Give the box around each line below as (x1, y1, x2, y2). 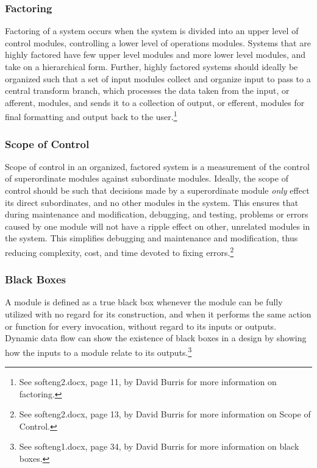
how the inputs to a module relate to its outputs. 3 (5, 344, 192, 358)
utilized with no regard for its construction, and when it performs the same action (5, 308, 312, 321)
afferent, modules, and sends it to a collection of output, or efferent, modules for (5, 96, 305, 108)
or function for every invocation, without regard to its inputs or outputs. (5, 319, 277, 332)
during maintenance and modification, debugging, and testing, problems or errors (5, 208, 308, 221)
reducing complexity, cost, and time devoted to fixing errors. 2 (5, 244, 234, 258)
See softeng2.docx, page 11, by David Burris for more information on (19, 375, 277, 388)
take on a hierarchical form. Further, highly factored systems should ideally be (5, 60, 298, 73)
